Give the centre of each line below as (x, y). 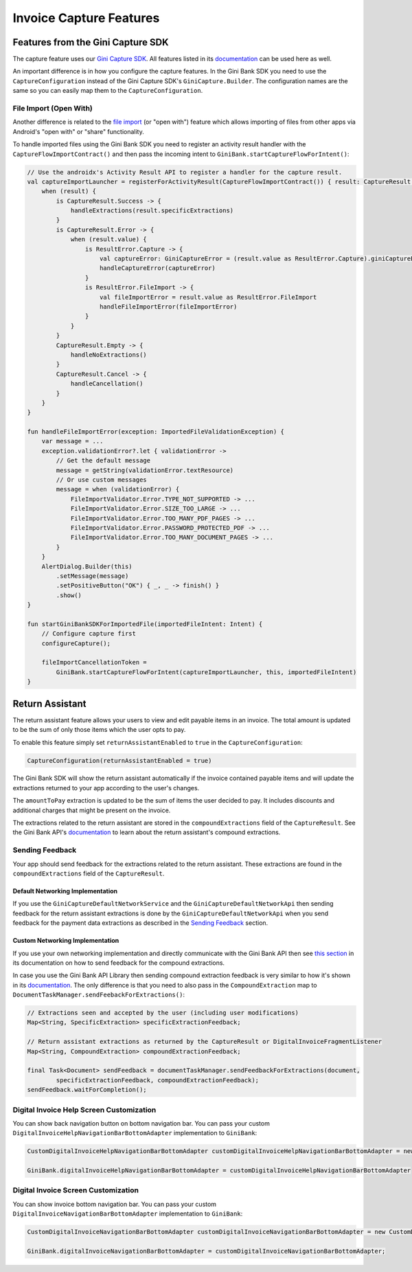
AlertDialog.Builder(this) (87, 566)
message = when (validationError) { (118, 489)
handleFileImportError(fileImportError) (169, 307)
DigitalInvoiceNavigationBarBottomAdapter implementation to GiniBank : (128, 1214)
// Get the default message (103, 461)
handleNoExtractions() (108, 355)
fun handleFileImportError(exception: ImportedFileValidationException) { (156, 432)
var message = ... (72, 441)
